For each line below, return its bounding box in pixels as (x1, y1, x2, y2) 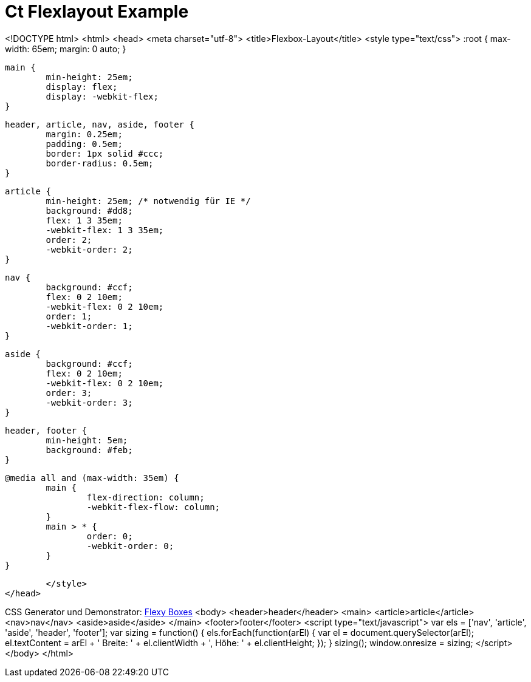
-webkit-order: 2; (46, 244, 133, 254)
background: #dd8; (46, 205, 133, 216)
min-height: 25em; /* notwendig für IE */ (46, 196, 251, 206)
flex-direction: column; (86, 492, 205, 502)
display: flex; (46, 81, 118, 92)
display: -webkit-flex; (46, 91, 159, 101)
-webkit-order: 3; (46, 397, 133, 407)
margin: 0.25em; (46, 129, 123, 139)
